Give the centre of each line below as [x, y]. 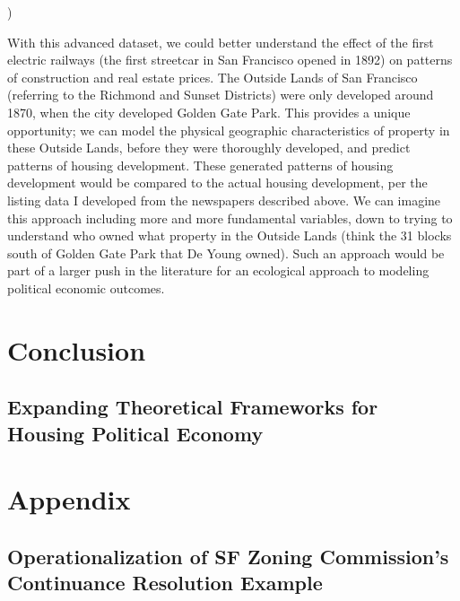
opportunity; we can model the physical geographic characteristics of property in [229, 130]
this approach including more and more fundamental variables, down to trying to [230, 218]
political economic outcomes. [86, 287]
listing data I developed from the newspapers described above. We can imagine [224, 200]
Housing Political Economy [135, 433]
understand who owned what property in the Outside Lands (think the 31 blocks [230, 235]
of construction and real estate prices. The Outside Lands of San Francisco [213, 77]
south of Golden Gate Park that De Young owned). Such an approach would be [226, 253]
